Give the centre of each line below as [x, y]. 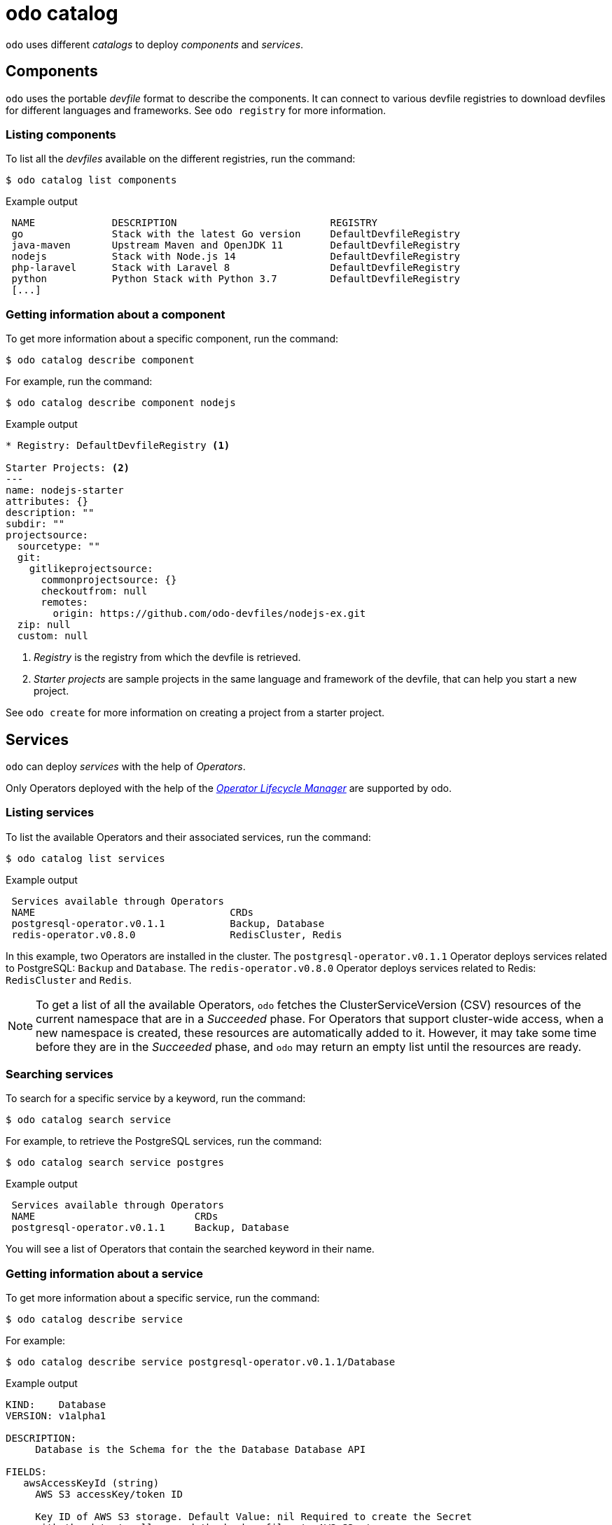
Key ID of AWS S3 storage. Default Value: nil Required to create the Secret [253, 1517]
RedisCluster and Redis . [69, 980]
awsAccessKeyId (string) [91, 1483]
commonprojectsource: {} [109, 580]
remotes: [65, 603]
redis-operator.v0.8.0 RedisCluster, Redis [177, 934]
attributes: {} [47, 502]
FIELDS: [27, 1472]
